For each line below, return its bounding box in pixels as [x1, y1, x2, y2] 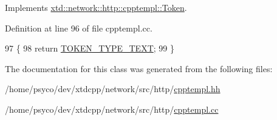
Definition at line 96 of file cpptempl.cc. [5, 21, 152, 34]
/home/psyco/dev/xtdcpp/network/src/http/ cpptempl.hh [5, 82, 221, 95]
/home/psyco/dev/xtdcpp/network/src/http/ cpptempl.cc [5, 102, 219, 115]
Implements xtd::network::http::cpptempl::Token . [5, 1, 187, 13]
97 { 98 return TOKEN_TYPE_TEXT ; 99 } [5, 42, 174, 55]
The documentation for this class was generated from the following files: [5, 62, 273, 75]
